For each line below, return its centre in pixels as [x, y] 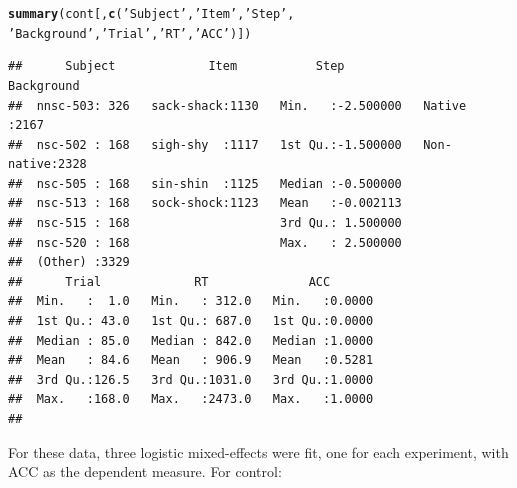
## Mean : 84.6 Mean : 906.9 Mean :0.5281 [191, 360]
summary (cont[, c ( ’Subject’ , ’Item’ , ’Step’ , [151, 14]
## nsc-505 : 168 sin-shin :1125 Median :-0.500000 [205, 183]
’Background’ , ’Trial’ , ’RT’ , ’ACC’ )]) [130, 33]
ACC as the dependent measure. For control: [145, 471]
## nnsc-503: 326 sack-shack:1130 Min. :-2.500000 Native [237, 105]
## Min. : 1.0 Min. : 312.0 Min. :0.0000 [191, 301]
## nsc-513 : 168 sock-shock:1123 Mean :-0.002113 [205, 203]
